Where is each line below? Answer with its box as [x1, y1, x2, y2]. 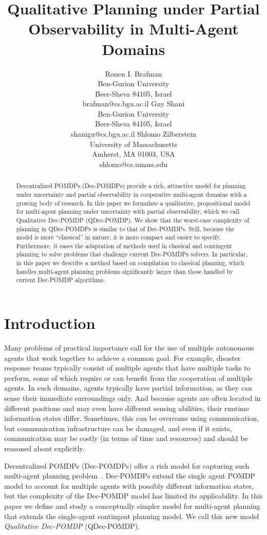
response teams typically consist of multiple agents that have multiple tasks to [4, 362, 251, 373]
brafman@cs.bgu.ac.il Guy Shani [82, 98, 185, 109]
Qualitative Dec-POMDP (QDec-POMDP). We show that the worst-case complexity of [16, 215, 250, 224]
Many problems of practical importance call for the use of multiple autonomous [4, 342, 254, 353]
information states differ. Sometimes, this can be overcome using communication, [4, 413, 259, 423]
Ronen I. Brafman [105, 68, 162, 79]
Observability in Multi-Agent [28, 18, 239, 39]
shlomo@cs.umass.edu [99, 158, 168, 169]
